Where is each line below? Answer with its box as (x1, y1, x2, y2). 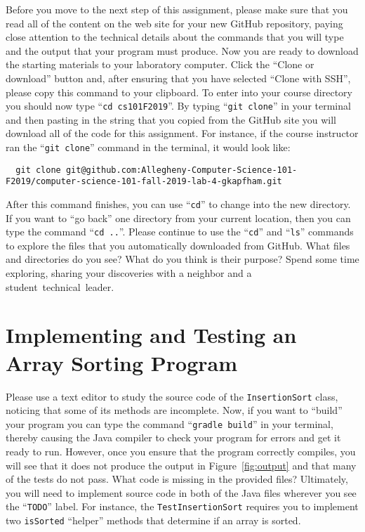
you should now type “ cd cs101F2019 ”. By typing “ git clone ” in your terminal (6, 98, 351, 113)
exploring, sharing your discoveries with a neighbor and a (6, 266, 252, 280)
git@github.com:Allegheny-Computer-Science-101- (65, 164, 298, 175)
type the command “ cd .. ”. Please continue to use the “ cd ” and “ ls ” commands (6, 224, 354, 239)
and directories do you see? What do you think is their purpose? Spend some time (6, 252, 359, 266)
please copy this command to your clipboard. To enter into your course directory (6, 84, 353, 99)
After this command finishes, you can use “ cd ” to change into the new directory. (6, 196, 351, 211)
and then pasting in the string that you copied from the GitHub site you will (6, 112, 337, 126)
